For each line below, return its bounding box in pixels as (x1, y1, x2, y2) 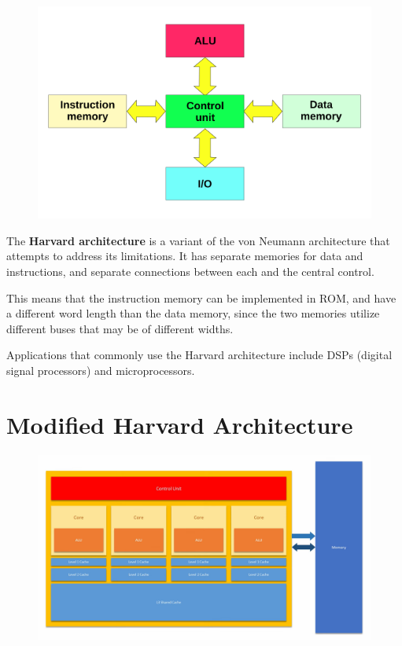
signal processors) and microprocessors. (6, 362, 195, 378)
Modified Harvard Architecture (6, 408, 353, 440)
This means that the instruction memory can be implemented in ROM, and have (6, 289, 396, 306)
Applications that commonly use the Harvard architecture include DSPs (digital (6, 347, 393, 363)
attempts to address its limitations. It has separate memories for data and (6, 248, 363, 264)
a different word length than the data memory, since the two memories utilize (6, 305, 380, 321)
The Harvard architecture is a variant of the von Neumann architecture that (6, 232, 390, 248)
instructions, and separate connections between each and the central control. (6, 262, 374, 279)
